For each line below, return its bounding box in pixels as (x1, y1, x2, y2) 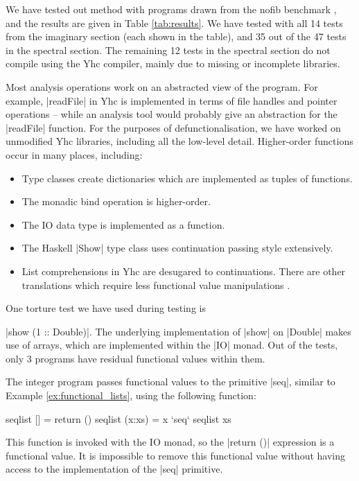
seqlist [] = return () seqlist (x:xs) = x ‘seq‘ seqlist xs (6, 411, 231, 426)
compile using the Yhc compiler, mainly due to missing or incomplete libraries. (6, 56, 340, 71)
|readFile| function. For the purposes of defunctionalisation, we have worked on (6, 120, 341, 134)
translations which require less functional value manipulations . (21, 277, 290, 292)
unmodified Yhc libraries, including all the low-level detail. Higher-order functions (6, 134, 353, 148)
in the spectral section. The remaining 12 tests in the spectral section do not (6, 42, 331, 57)
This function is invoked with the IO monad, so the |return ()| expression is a (6, 435, 335, 449)
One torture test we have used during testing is (6, 301, 206, 315)
